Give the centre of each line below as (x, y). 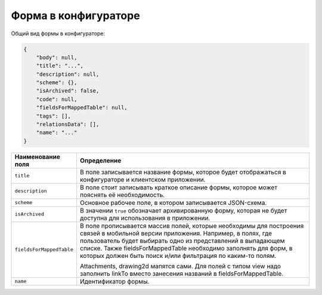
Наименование (38, 156)
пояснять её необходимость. (122, 195)
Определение (100, 160)
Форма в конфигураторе (75, 16)
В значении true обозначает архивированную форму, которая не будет (183, 210)
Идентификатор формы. (114, 281)
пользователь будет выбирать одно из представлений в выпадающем (182, 241)
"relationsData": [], (68, 125)
